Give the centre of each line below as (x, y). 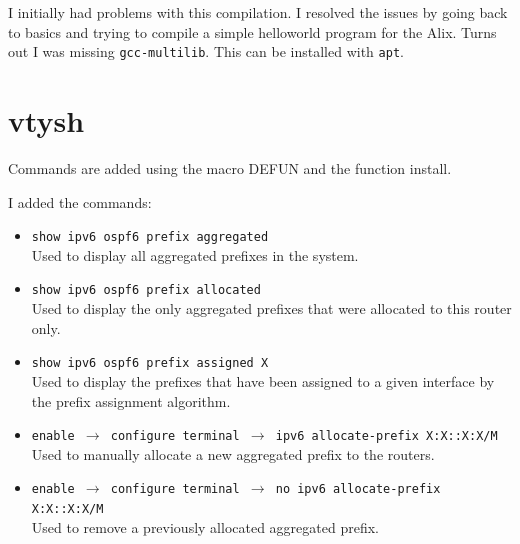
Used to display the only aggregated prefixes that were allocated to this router (271, 308)
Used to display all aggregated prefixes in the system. (195, 254)
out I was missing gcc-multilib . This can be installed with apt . (206, 51)
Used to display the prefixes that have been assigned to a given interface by (263, 380)
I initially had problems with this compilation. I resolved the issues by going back (258, 12)
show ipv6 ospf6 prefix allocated (146, 290)
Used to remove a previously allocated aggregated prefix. (205, 526)
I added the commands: (80, 201)
